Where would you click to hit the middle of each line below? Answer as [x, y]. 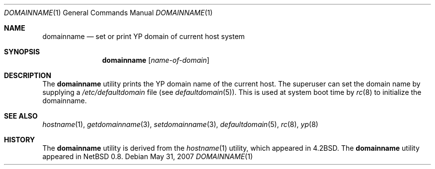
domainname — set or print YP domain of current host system [144, 36]
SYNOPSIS [22, 52]
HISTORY [20, 140]
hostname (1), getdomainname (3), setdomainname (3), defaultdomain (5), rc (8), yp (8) [180, 124]
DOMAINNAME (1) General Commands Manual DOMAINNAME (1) [109, 13]
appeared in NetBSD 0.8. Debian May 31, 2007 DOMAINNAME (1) [147, 156]
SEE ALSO [21, 116]
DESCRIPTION [28, 75]
